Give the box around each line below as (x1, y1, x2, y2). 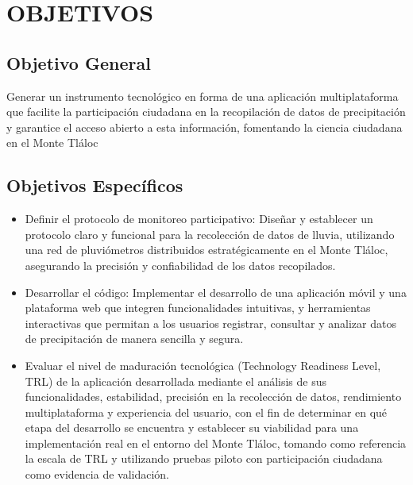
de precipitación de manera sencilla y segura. (25, 330, 244, 347)
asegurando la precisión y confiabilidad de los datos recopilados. (25, 256, 336, 273)
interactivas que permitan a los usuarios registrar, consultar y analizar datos (25, 314, 396, 331)
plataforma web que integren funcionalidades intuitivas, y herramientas (25, 299, 371, 316)
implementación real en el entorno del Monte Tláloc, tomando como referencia (25, 434, 407, 451)
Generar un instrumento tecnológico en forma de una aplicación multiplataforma (6, 87, 399, 104)
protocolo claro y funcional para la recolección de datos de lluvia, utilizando (25, 225, 395, 242)
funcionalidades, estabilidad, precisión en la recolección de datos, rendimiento (25, 388, 402, 405)
